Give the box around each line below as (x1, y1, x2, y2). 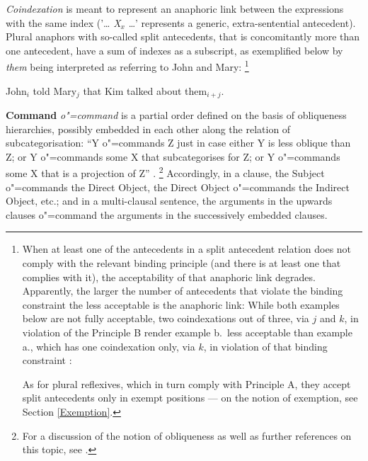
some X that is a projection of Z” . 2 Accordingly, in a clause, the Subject (6, 164, 325, 181)
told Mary (33, 83, 77, 98)
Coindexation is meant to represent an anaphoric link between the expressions (6, 1, 344, 16)
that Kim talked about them (83, 83, 207, 98)
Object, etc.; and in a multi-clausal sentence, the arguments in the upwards (6, 193, 333, 208)
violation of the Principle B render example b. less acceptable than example (22, 325, 352, 340)
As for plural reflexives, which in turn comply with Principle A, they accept (22, 376, 351, 391)
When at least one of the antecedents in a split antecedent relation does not (22, 241, 352, 256)
